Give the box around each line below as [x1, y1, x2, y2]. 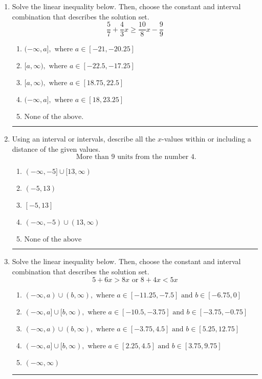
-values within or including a [162, 133, 251, 144]
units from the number [117, 153, 189, 161]
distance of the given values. [12, 143, 100, 154]
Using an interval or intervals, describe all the [12, 133, 156, 144]
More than [76, 153, 109, 161]
